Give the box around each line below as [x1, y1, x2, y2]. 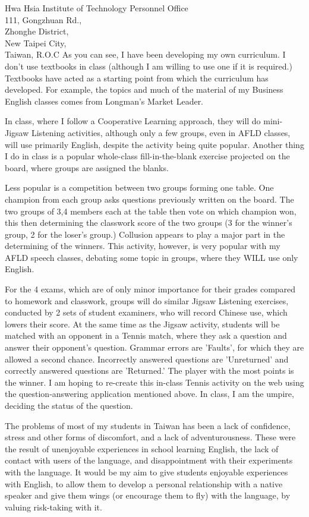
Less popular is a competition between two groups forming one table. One [5, 181, 274, 194]
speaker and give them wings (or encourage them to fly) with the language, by [5, 489, 291, 502]
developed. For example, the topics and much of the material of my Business [5, 83, 283, 96]
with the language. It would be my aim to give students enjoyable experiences [5, 465, 288, 478]
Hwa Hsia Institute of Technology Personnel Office [5, 2, 188, 14]
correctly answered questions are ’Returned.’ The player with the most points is [5, 364, 294, 377]
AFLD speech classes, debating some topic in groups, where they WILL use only [5, 251, 298, 263]
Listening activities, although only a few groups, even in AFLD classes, [31, 126, 291, 138]
